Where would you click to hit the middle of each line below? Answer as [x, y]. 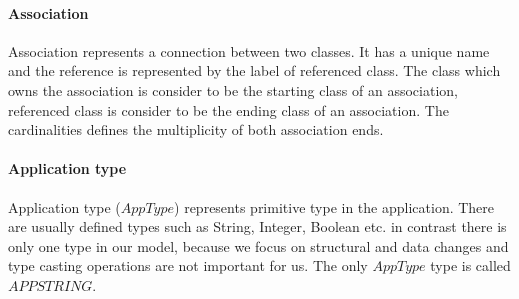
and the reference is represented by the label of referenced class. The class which [254, 70]
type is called [470, 265]
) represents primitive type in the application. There [334, 206]
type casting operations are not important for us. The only [188, 265]
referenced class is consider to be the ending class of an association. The [228, 109]
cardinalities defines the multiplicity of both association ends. [196, 129]
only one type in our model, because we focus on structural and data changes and [258, 245]
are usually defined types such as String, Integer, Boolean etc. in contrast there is [257, 226]
